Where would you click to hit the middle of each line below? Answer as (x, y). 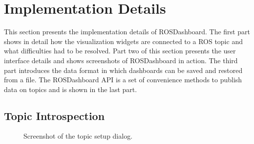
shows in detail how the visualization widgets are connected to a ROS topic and (123, 41)
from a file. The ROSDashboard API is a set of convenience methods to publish (123, 80)
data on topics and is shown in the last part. (71, 89)
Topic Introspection (54, 115)
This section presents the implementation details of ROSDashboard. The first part (127, 32)
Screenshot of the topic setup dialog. (78, 136)
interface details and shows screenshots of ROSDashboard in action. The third (121, 60)
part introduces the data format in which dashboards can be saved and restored (123, 70)
